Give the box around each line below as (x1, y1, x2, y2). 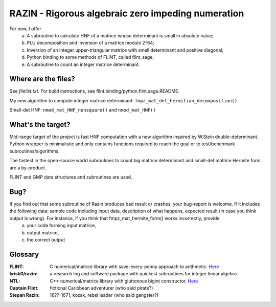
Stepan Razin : (9, 292, 40, 298)
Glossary (9, 250, 39, 258)
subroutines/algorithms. (9, 148, 60, 154)
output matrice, (27, 229, 59, 235)
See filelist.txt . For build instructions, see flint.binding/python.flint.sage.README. (9, 88, 180, 94)
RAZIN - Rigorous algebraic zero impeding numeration (9, 8, 244, 19)
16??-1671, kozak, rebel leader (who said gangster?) (50, 292, 158, 298)
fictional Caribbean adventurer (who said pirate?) (50, 284, 153, 291)
